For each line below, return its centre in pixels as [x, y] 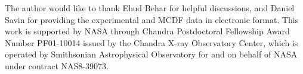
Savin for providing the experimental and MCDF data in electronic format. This [152, 19]
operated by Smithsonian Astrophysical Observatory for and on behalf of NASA [151, 54]
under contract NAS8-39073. [57, 65]
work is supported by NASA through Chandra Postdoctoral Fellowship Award [147, 31]
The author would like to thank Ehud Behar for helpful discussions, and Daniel [150, 8]
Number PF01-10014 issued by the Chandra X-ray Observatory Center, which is [151, 42]
